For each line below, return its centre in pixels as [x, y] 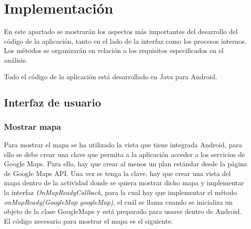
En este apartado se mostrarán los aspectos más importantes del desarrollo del [121, 31]
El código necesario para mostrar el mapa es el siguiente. [89, 220]
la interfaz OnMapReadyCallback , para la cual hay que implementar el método [120, 192]
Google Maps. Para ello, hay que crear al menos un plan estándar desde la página [126, 164]
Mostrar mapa [33, 126]
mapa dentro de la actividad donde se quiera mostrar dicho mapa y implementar [124, 183]
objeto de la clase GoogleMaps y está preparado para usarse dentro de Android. [123, 211]
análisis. [16, 60]
